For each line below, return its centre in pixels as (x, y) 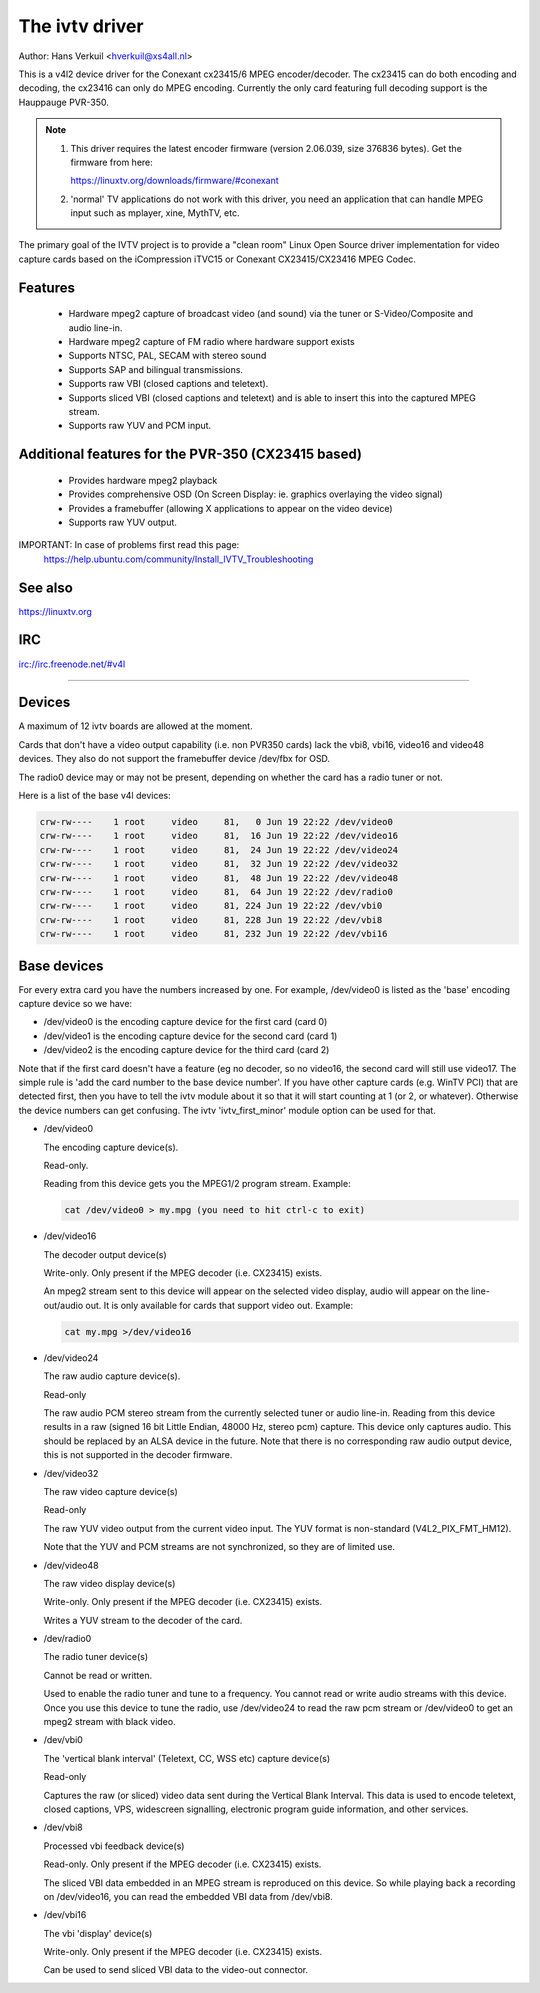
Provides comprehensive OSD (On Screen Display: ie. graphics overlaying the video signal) (256, 494)
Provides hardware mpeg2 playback (143, 480)
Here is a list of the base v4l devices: (94, 796)
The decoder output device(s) (105, 1254)
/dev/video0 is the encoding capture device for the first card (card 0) (185, 1022)
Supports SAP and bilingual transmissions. (156, 369)
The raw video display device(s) (109, 1583)
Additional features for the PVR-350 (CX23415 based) (190, 454)
